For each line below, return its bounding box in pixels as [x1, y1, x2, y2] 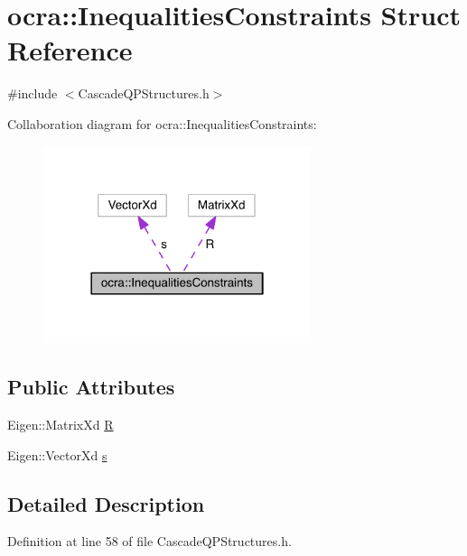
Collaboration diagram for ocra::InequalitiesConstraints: [7, 114, 317, 133]
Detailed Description [7, 489, 205, 517]
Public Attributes [7, 373, 175, 401]
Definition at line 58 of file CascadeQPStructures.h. [7, 532, 292, 551]
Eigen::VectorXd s [7, 445, 107, 464]
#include [7, 84, 58, 103]
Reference [7, 32, 133, 69]
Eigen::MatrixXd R [7, 414, 114, 433]
